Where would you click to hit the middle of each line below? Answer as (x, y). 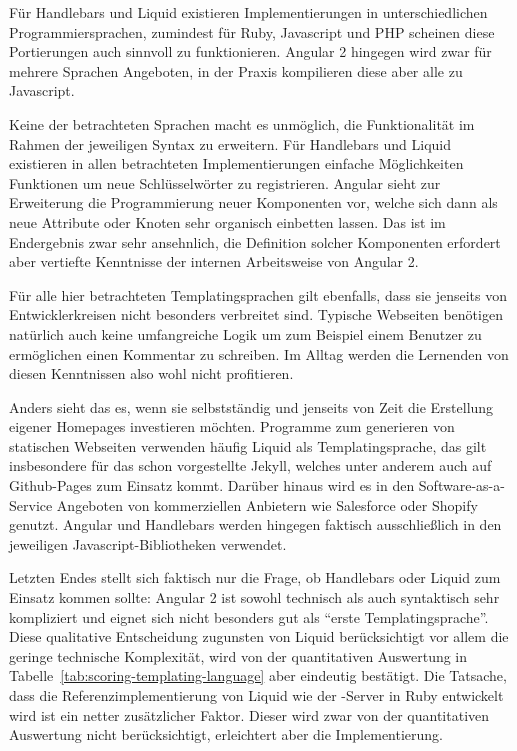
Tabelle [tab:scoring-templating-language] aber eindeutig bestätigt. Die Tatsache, (258, 675)
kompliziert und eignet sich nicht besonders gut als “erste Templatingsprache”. (249, 616)
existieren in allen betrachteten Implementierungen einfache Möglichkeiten (236, 163)
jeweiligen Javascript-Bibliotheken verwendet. (148, 543)
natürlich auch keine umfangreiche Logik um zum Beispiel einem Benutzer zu (245, 333)
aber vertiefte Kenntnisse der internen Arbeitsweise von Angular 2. (214, 261)
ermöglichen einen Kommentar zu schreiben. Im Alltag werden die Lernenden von (259, 353)
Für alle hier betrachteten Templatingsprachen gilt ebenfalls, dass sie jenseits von (258, 294)
